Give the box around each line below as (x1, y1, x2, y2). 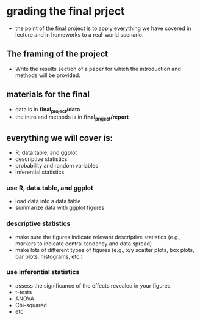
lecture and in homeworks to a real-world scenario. (15, 31, 145, 38)
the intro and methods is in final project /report (15, 113, 129, 122)
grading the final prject (6, 4, 125, 18)
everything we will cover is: (6, 133, 113, 143)
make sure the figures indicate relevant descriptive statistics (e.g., (15, 233, 181, 240)
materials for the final (6, 89, 90, 100)
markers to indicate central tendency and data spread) (15, 240, 152, 247)
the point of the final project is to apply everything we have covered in (15, 24, 191, 32)
